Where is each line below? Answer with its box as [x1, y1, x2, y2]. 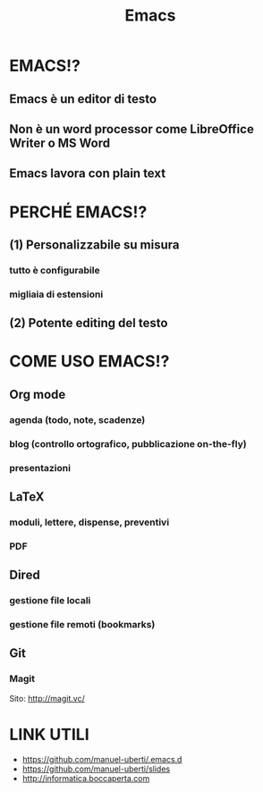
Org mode [9, 386, 66, 402]
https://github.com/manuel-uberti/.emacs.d [21, 754, 182, 764]
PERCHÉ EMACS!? [9, 202, 148, 222]
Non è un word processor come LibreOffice [9, 122, 255, 137]
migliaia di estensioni [9, 288, 104, 300]
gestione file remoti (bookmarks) [9, 618, 156, 630]
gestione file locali [9, 594, 91, 607]
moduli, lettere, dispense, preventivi [9, 516, 170, 528]
